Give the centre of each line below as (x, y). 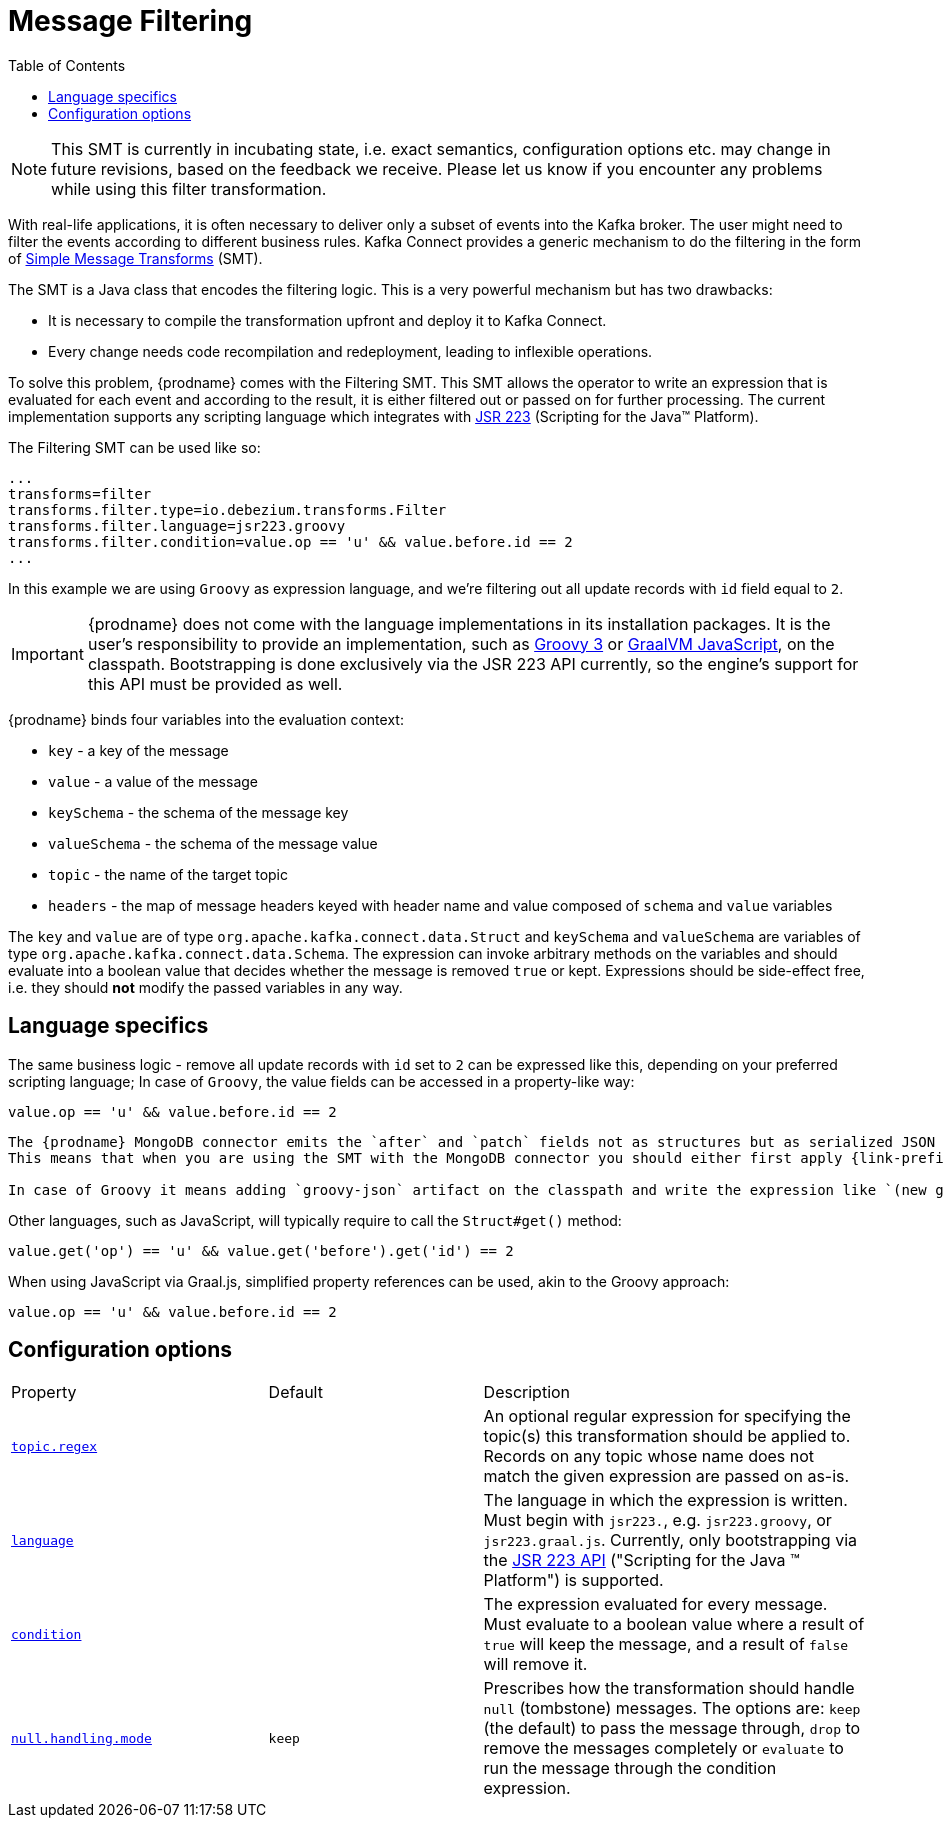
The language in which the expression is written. (665, 1500)
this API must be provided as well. (215, 683)
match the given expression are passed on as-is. (666, 1476)
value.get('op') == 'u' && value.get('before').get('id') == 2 (261, 1250)
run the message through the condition (630, 1768)
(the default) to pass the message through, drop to (672, 1728)
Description (527, 1392)
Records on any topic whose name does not (649, 1456)
